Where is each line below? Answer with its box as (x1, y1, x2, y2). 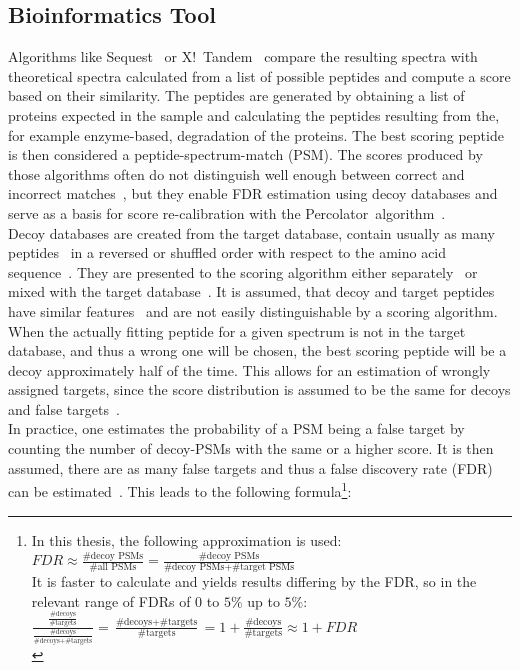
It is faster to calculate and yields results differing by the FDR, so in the (31, 570, 477, 591)
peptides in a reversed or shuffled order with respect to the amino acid (8, 242, 447, 263)
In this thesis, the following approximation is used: (31, 529, 342, 550)
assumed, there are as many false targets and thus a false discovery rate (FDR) (8, 457, 493, 478)
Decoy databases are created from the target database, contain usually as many (8, 222, 495, 243)
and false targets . (8, 398, 120, 419)
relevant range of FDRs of (31, 590, 191, 611)
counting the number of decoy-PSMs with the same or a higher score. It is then (8, 438, 494, 459)
